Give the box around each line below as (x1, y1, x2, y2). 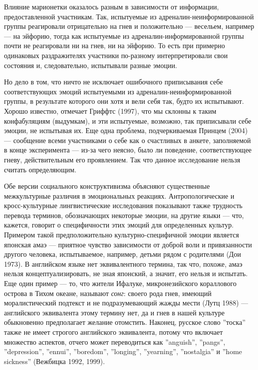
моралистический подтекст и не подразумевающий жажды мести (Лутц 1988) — (4, 297, 248, 308)
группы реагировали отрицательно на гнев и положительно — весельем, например (4, 21, 255, 31)
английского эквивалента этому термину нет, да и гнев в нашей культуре (4, 307, 225, 317)
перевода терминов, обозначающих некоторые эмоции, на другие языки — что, (4, 210, 244, 220)
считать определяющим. (4, 164, 77, 174)
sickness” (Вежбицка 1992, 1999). (4, 356, 105, 366)
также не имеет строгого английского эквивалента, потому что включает (4, 327, 223, 337)
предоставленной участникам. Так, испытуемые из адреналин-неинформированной (4, 11, 254, 21)
